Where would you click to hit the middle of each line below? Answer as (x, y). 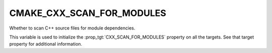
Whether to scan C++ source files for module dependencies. (72, 28)
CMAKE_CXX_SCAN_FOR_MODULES (88, 13)
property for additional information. (46, 44)
